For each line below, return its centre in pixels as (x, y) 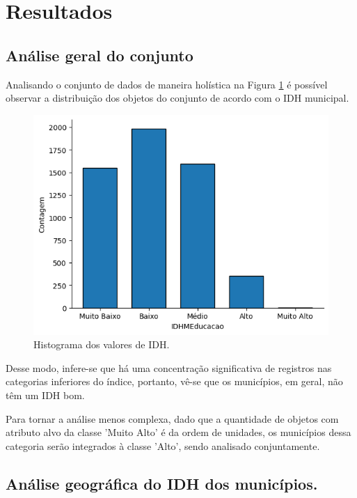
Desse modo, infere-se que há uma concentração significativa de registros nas (169, 367)
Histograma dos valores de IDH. (102, 344)
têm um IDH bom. (45, 395)
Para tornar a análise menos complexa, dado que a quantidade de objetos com (172, 418)
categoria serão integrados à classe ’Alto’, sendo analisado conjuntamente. (163, 445)
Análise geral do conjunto (100, 55)
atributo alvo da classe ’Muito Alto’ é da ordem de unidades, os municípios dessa (178, 432)
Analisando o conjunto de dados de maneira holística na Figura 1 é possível (167, 84)
